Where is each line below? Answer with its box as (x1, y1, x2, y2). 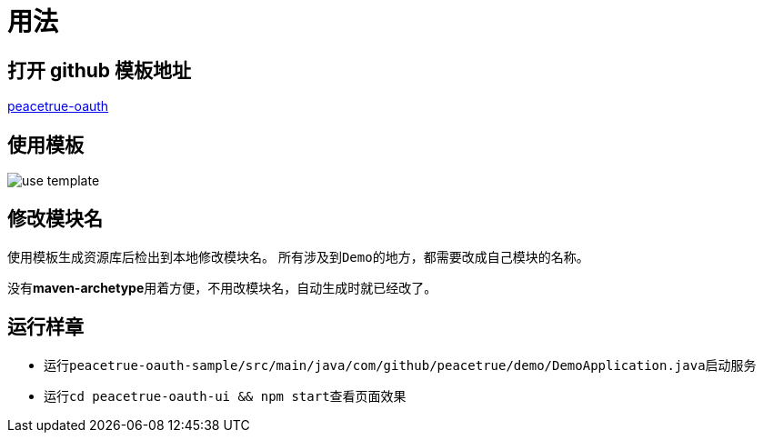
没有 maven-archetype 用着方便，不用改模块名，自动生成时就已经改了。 (7, 279, 437, 295)
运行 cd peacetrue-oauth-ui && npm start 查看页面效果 (44, 387, 407, 404)
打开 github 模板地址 (7, 58, 192, 82)
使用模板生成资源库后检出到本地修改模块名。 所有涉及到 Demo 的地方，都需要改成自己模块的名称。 (7, 248, 589, 265)
